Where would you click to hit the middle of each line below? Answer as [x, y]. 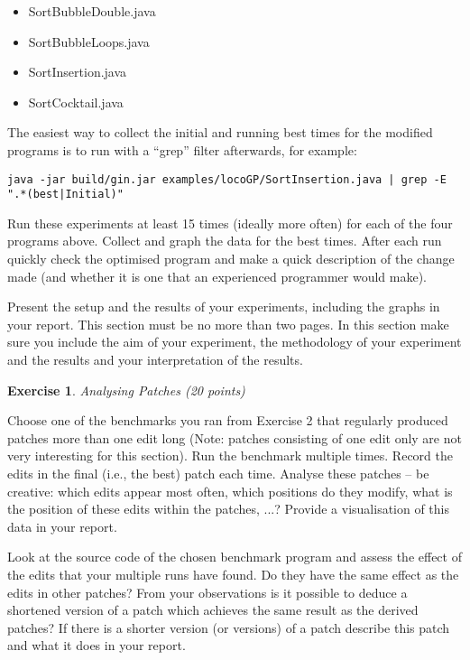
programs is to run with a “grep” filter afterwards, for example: [182, 149]
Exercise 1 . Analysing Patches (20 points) [126, 390]
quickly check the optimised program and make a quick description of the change [231, 259]
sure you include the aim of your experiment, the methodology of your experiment [235, 342]
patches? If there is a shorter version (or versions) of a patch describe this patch [229, 627]
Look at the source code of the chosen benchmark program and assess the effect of [235, 557]
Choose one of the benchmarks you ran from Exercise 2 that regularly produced [228, 420]
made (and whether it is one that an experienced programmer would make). [217, 276]
